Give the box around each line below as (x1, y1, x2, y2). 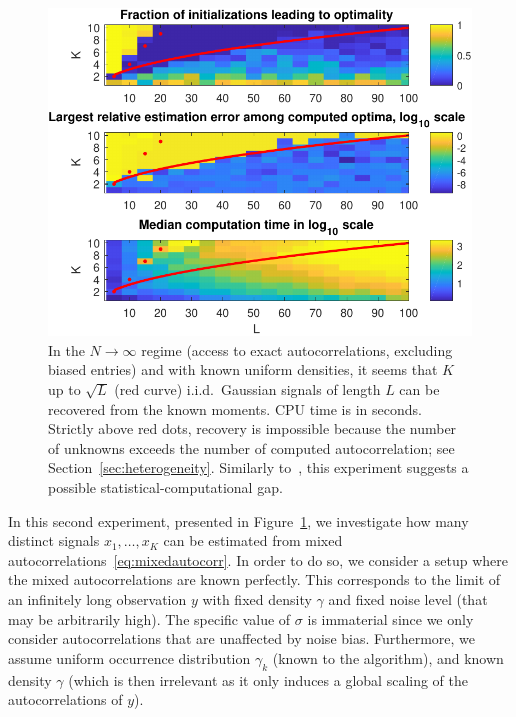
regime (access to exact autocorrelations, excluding (141, 339, 453, 360)
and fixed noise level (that (328, 588, 488, 609)
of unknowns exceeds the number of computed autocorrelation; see (48, 437, 455, 458)
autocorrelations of (8, 689, 123, 710)
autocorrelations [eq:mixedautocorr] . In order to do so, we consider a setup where (8, 549, 508, 570)
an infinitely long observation (8, 588, 187, 609)
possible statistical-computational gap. (48, 477, 283, 497)
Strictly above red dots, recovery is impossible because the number (48, 418, 457, 439)
